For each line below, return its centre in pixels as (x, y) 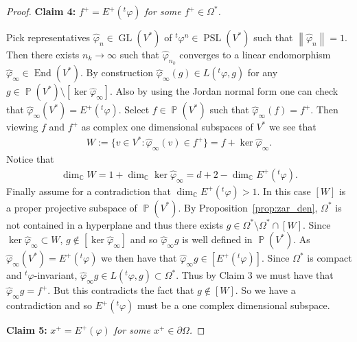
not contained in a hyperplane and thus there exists (115, 224)
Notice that (30, 159)
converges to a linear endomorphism (255, 54)
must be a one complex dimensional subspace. (234, 305)
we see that (292, 127)
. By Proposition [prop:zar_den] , (248, 207)
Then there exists (43, 54)
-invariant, (56, 275)
